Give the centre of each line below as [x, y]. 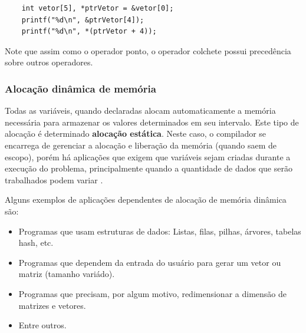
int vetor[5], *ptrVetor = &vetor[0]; [98, 8]
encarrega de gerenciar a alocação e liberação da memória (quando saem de [141, 145]
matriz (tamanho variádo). [67, 274]
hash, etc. [36, 243]
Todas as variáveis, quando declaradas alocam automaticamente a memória [140, 111]
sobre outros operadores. [49, 62]
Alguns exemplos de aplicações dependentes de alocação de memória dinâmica [146, 200]
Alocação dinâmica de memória [80, 88]
